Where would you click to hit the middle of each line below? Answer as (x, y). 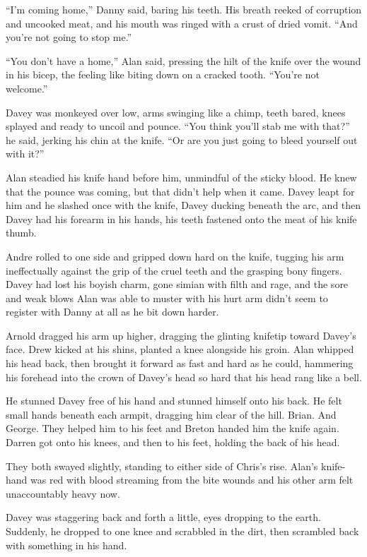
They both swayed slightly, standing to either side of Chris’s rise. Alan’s (162, 466)
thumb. (21, 233)
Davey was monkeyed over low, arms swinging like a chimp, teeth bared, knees (176, 112)
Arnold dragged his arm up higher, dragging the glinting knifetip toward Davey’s (181, 335)
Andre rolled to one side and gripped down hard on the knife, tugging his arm (175, 256)
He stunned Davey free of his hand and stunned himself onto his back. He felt (174, 401)
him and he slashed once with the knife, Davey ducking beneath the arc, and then (183, 205)
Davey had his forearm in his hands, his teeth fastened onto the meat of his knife (181, 218)
